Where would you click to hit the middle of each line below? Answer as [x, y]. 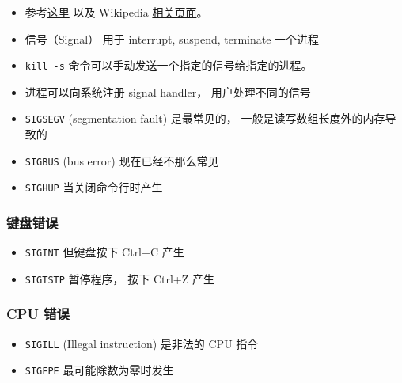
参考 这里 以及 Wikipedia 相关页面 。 [116, 12]
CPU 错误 [38, 314]
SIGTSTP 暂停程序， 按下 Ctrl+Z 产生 [119, 278]
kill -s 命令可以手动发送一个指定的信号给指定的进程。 [169, 65]
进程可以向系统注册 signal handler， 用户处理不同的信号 [168, 91]
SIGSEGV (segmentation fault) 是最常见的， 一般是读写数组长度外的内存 [205, 118]
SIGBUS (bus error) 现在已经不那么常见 [122, 160]
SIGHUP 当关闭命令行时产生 [94, 187]
